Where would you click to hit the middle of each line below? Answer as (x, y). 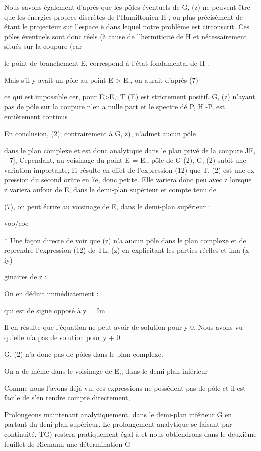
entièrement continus (36, 116)
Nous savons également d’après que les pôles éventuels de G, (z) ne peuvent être (127, 7)
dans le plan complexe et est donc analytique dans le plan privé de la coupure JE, (130, 150)
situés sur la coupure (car (43, 46)
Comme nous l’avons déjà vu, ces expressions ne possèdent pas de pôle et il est (125, 387)
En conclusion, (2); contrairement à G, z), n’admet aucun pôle (100, 133)
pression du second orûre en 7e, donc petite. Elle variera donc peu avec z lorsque (128, 180)
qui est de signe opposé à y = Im (55, 310)
